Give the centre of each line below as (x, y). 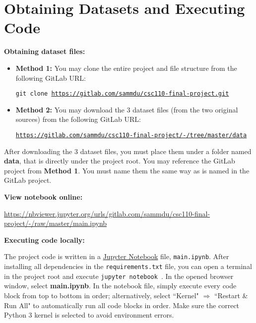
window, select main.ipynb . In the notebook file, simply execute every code (120, 286)
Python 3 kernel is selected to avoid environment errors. (89, 315)
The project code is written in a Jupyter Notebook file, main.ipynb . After (117, 256)
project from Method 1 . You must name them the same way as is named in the (127, 170)
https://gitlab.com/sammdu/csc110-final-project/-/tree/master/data (131, 135)
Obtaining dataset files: (45, 51)
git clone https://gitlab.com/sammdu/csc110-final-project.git (122, 94)
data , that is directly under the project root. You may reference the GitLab (120, 161)
